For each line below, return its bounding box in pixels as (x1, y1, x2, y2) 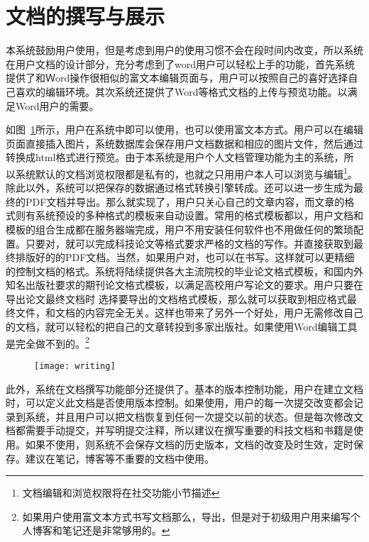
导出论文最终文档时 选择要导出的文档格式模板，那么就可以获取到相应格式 (6, 291, 347, 306)
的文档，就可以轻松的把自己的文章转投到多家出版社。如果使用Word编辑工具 (6, 319, 358, 334)
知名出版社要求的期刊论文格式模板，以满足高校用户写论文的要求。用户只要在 (6, 277, 363, 292)
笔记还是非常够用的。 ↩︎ (62, 523, 170, 538)
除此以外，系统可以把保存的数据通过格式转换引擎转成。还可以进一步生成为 (6, 180, 353, 195)
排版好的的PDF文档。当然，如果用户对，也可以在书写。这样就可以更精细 (15, 250, 355, 265)
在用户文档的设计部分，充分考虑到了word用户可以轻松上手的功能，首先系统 (6, 56, 355, 71)
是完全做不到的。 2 (6, 333, 89, 350)
